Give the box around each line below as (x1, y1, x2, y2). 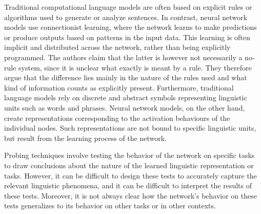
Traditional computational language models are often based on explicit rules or (4, 2, 252, 12)
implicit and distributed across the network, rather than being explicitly (4, 42, 231, 52)
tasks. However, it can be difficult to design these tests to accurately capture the (4, 170, 257, 181)
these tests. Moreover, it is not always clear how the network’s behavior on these (4, 190, 257, 201)
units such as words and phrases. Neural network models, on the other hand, (4, 102, 245, 113)
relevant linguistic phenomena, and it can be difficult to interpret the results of (4, 180, 252, 191)
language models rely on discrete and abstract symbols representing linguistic (4, 92, 247, 103)
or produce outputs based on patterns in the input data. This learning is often (4, 31, 250, 42)
